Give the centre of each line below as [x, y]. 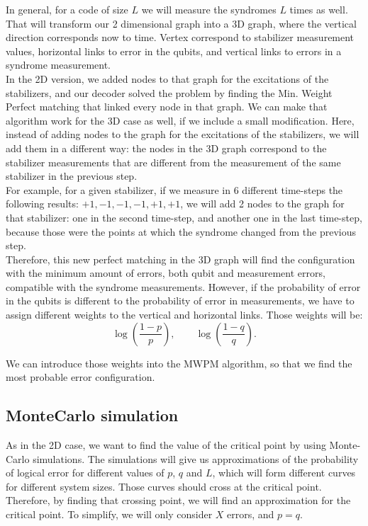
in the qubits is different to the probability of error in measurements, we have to [180, 301]
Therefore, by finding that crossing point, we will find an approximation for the [178, 500]
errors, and [251, 514]
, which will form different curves [284, 473]
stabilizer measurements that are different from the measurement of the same [173, 162]
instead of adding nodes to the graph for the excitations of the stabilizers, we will [183, 134]
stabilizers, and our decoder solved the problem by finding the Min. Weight [169, 92]
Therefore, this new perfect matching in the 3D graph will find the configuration [180, 259]
